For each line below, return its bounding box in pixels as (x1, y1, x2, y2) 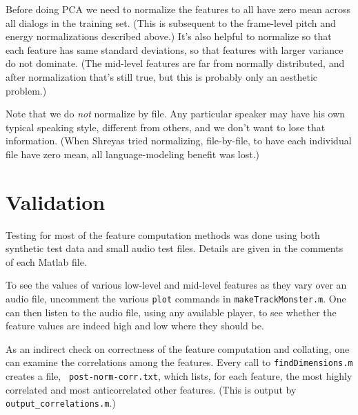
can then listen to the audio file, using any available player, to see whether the (6, 305, 337, 319)
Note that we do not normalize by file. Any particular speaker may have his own (6, 106, 346, 121)
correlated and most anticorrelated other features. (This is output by (6, 382, 297, 396)
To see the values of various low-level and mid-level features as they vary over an (6, 278, 347, 292)
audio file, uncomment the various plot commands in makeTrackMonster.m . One (6, 291, 346, 306)
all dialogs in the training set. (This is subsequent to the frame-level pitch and (6, 15, 336, 30)
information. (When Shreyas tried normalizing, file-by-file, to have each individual (6, 133, 352, 148)
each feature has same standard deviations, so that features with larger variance (6, 42, 344, 57)
